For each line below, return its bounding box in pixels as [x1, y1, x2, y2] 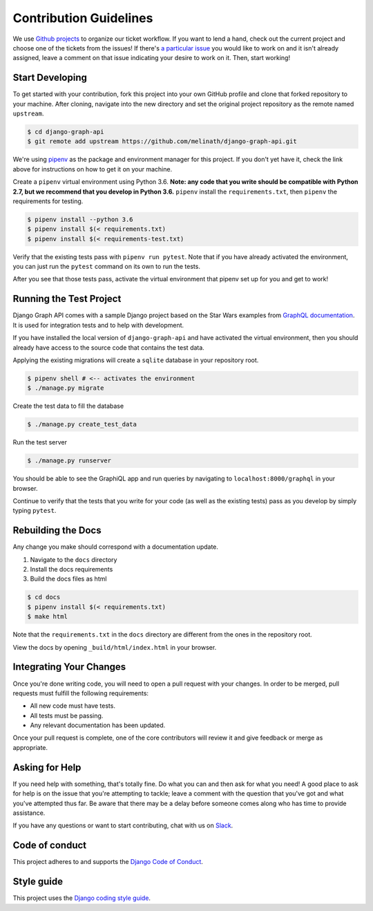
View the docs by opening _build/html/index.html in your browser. [12, 643, 217, 651]
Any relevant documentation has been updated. [30, 721, 166, 729]
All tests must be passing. [30, 711, 104, 720]
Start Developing [12, 72, 88, 84]
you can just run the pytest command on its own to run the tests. [12, 263, 200, 271]
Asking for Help [12, 761, 82, 773]
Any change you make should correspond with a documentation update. [12, 543, 219, 551]
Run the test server [12, 438, 68, 447]
